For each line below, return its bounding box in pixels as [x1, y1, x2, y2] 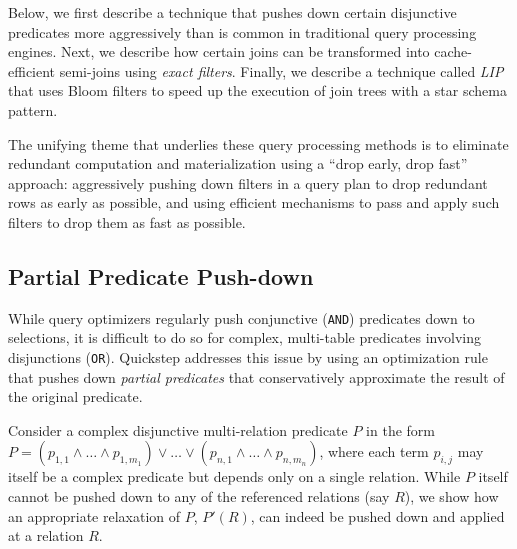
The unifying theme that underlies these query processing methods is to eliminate [8, 133, 509, 154]
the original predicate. [8, 386, 143, 407]
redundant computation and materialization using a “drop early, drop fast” [8, 153, 468, 174]
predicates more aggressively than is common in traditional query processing [8, 21, 477, 42]
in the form [366, 419, 435, 440]
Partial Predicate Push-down [8, 260, 314, 291]
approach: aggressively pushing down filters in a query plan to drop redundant [8, 172, 488, 193]
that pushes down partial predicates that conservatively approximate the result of [8, 366, 505, 387]
